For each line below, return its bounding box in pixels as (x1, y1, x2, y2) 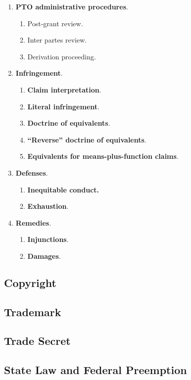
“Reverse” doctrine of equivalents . (27, 134, 146, 144)
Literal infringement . (27, 101, 99, 111)
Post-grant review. (27, 18, 83, 28)
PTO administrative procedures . (15, 1, 128, 11)
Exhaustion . (27, 201, 69, 211)
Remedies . (15, 217, 51, 228)
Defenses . (15, 167, 48, 178)
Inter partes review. (27, 35, 87, 45)
